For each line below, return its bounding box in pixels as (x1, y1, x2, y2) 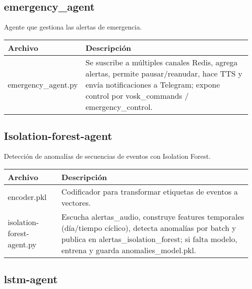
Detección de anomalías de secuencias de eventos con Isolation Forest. (4, 151, 211, 161)
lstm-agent (4, 271, 58, 286)
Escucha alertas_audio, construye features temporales (61, 211, 244, 222)
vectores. (61, 197, 91, 208)
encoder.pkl (8, 191, 47, 203)
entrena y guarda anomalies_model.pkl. (61, 244, 196, 256)
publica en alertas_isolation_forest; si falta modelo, (61, 233, 237, 244)
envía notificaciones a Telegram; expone (85, 78, 220, 90)
